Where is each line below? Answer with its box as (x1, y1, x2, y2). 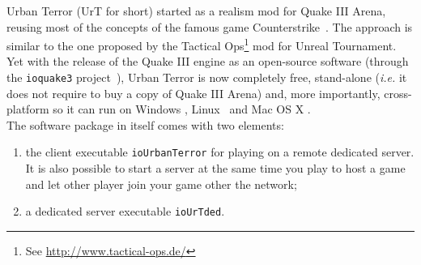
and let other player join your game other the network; (25, 175, 297, 192)
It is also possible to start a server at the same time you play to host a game (25, 160, 406, 177)
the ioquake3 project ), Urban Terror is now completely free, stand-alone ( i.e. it (6, 69, 407, 86)
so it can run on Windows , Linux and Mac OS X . (53, 100, 311, 118)
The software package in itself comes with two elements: (6, 116, 284, 133)
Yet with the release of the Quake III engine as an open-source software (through (6, 53, 409, 70)
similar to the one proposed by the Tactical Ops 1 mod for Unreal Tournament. (6, 35, 397, 53)
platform (6, 100, 49, 118)
